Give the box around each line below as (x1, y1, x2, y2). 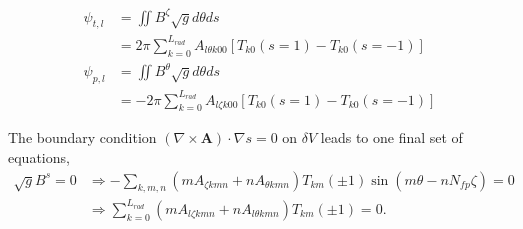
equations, (8, 146, 70, 167)
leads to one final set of (320, 127, 463, 148)
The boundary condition (8, 127, 157, 148)
